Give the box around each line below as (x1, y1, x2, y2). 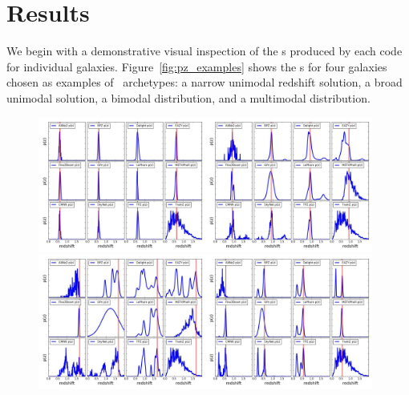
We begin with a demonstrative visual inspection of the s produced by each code (6, 42, 403, 59)
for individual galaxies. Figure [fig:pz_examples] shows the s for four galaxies (6, 58, 387, 75)
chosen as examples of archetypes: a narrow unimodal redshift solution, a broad (6, 74, 403, 91)
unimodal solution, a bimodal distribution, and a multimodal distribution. (6, 89, 371, 106)
